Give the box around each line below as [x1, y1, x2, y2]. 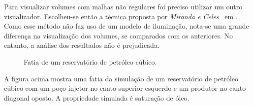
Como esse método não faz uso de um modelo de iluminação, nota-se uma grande [4, 21, 249, 31]
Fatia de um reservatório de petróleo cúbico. [24, 56, 157, 67]
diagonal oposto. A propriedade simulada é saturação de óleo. [4, 92, 190, 103]
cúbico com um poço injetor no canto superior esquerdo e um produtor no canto [4, 83, 246, 93]
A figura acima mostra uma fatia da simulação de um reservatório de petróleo [4, 73, 239, 83]
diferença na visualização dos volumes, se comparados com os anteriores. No [4, 30, 233, 40]
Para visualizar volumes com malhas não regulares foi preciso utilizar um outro [4, 1, 243, 11]
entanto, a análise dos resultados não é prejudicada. [4, 40, 159, 50]
